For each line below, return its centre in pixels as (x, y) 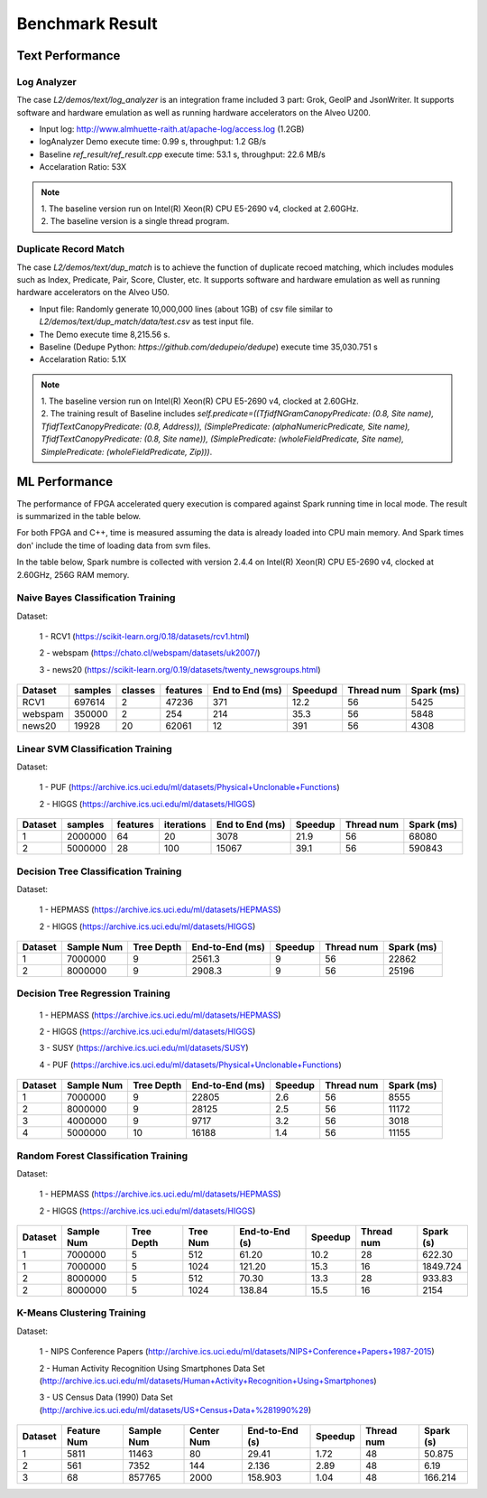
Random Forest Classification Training (102, 1156)
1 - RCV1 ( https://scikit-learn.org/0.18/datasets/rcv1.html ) (144, 637)
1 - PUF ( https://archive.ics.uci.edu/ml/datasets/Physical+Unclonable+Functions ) (189, 787)
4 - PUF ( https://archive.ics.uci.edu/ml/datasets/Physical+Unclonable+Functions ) (190, 1065)
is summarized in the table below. (79, 516)
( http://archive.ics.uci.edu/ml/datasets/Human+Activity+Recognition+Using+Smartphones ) (208, 1381)
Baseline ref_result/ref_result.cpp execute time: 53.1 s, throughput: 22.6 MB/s (183, 154)
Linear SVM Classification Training (95, 749)
